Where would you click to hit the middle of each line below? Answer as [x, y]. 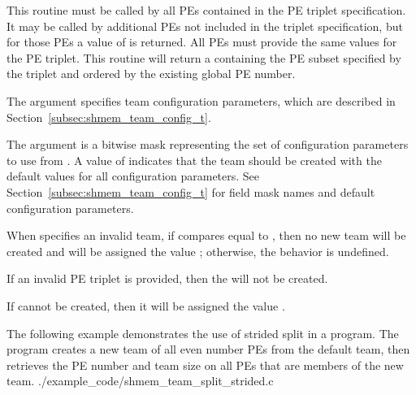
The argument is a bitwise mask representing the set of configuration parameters [208, 144]
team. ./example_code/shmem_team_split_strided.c [140, 381]
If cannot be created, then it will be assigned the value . [146, 305]
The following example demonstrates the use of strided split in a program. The [203, 333]
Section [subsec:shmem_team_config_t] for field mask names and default [191, 191]
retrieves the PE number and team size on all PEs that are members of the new [205, 365]
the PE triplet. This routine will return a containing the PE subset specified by [204, 57]
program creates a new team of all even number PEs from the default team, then [208, 349]
